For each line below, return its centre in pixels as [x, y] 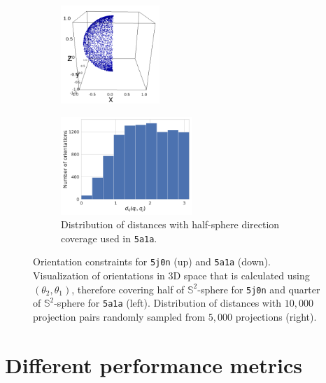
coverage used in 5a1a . [109, 238]
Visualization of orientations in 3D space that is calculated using [171, 276]
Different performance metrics [154, 364]
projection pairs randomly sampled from [119, 316]
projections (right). [276, 316]
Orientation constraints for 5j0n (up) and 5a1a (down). [152, 262]
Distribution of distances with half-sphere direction [170, 224]
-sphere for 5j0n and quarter [259, 289]
